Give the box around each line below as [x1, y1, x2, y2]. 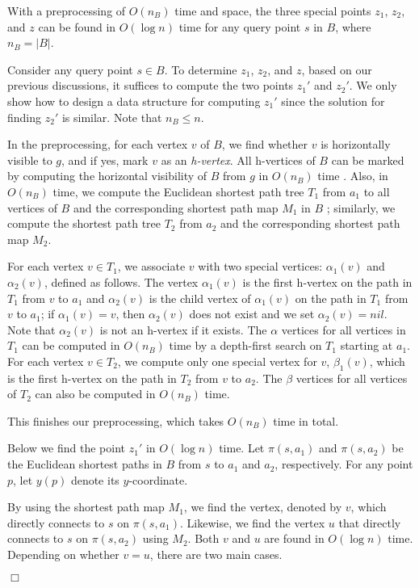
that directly [338, 514, 401, 531]
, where [335, 18, 371, 35]
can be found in [38, 18, 116, 35]
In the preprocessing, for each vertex [7, 136, 188, 153]
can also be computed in [35, 385, 156, 402]
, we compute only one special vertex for [117, 352, 317, 369]
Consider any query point [7, 61, 133, 78]
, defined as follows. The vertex [44, 273, 199, 290]
